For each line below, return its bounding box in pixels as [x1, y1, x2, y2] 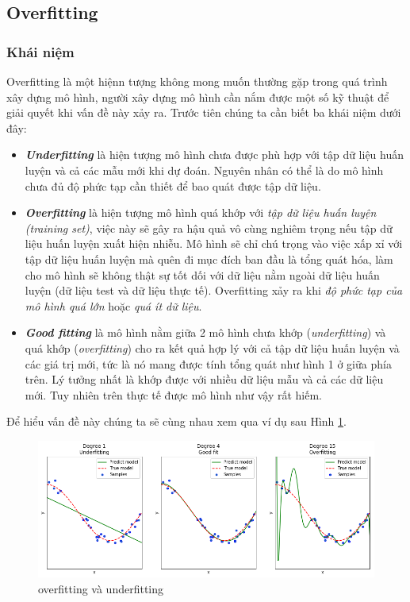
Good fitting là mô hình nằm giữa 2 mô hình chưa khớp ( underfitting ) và [25, 324, 386, 341]
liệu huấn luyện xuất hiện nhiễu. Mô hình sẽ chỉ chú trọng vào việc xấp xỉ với [25, 235, 403, 252]
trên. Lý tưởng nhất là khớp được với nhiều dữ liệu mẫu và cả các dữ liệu [25, 371, 384, 388]
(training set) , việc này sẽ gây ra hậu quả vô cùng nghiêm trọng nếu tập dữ [25, 219, 393, 236]
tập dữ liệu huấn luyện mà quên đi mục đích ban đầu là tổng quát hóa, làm [25, 250, 393, 267]
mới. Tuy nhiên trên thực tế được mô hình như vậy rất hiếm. [25, 386, 323, 403]
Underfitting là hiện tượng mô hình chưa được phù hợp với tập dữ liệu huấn [25, 146, 404, 163]
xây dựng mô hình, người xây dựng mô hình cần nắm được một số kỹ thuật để [6, 88, 389, 105]
